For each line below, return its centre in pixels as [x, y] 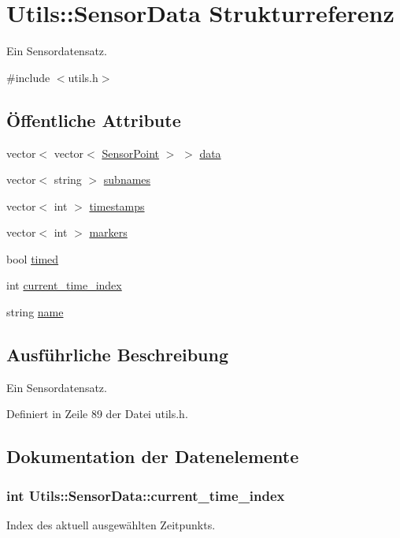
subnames [127, 179]
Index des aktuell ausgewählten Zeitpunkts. [111, 525]
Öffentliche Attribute [94, 120]
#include [28, 77]
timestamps [117, 205]
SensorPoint [131, 153]
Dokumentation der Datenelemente [153, 456]
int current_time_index [64, 285]
